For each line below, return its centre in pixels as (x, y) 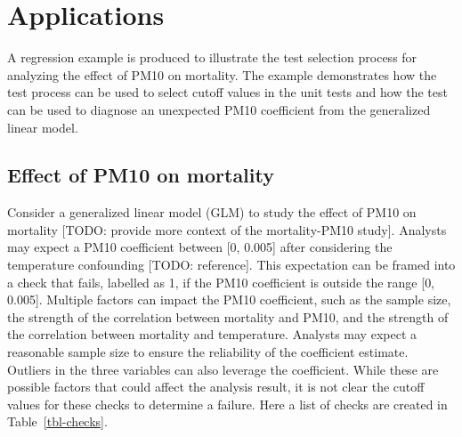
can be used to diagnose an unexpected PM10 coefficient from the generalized (219, 109)
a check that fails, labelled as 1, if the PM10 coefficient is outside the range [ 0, (221, 282)
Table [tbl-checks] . (57, 421)
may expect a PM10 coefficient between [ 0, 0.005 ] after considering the (200, 247)
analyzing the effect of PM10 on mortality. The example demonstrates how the (222, 74)
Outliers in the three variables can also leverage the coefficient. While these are (223, 369)
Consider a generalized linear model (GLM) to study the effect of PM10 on (212, 212)
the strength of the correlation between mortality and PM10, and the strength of (228, 316)
